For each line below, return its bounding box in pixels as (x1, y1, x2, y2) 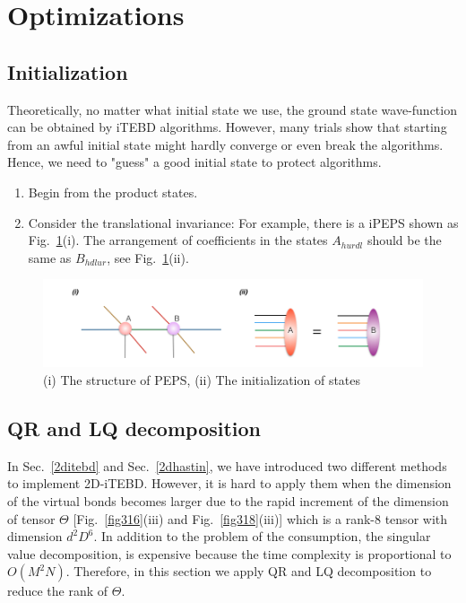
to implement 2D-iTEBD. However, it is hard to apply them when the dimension (7, 474, 452, 493)
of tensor (7, 509, 56, 528)
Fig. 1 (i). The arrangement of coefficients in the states (28, 231, 328, 249)
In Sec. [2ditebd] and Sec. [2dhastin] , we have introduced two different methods (7, 456, 447, 475)
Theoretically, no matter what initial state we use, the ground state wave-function (7, 100, 457, 118)
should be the (367, 231, 442, 249)
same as (28, 248, 72, 267)
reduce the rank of (7, 581, 108, 600)
